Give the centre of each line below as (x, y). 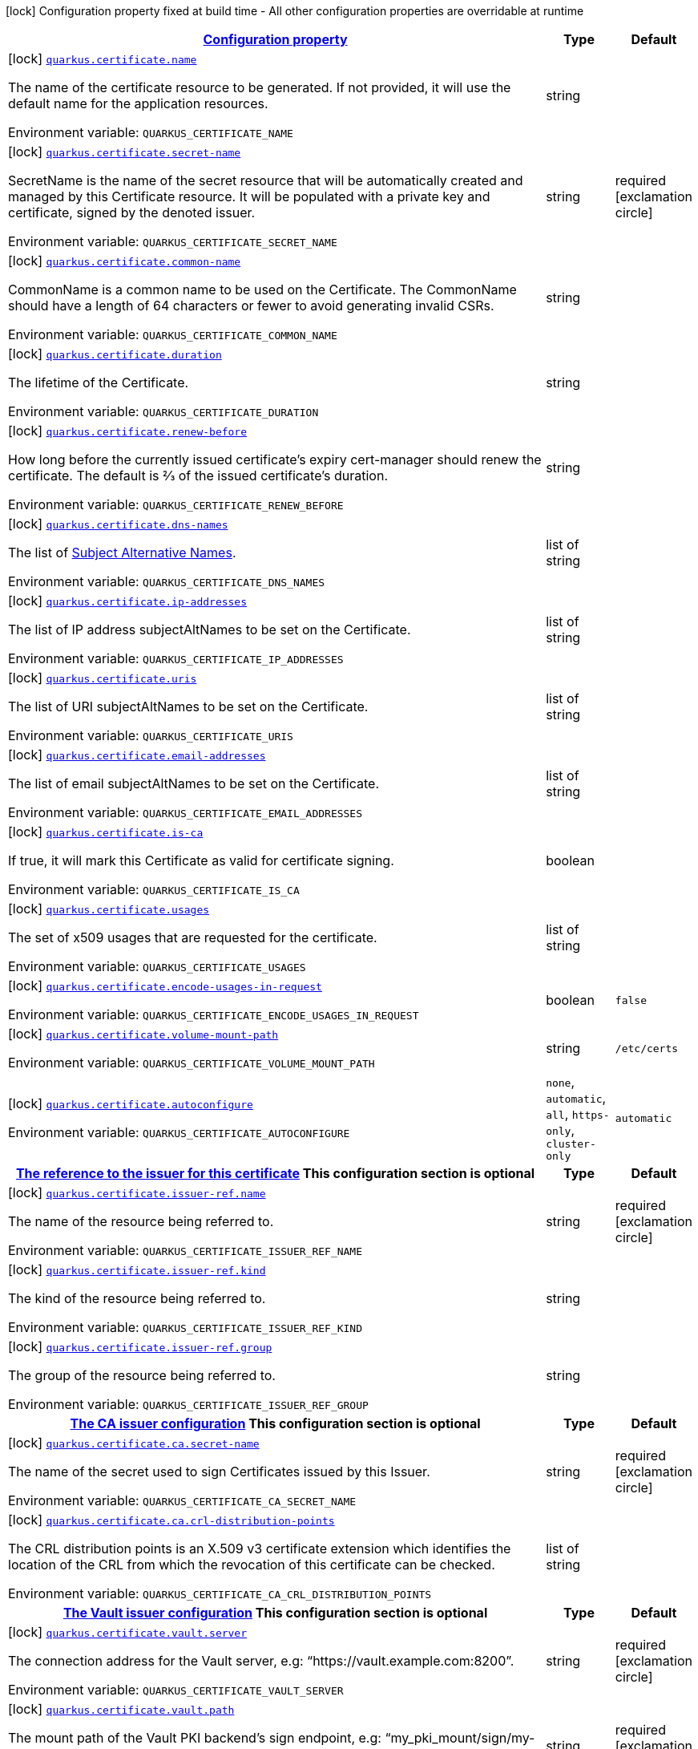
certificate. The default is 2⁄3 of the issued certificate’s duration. (198, 476)
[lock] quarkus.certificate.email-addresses (137, 755)
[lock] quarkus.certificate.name (103, 59)
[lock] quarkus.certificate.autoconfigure (131, 1103)
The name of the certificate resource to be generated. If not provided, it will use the (260, 87)
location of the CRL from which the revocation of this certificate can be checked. (252, 1565)
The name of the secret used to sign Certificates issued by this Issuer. (219, 1472)
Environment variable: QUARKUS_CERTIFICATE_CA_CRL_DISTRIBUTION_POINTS (220, 1593)
